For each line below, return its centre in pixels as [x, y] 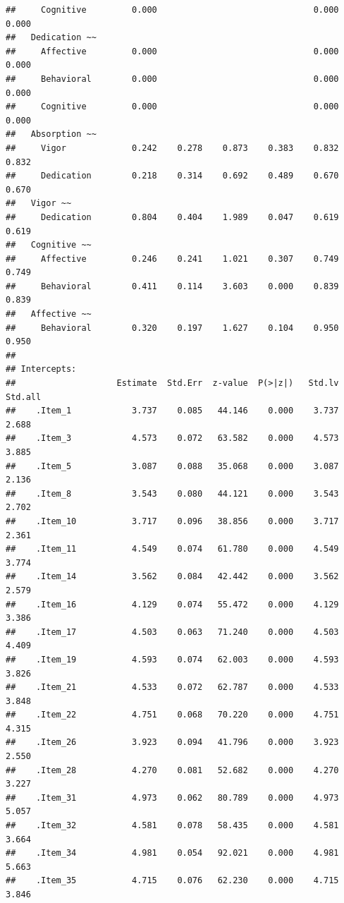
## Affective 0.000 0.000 [172, 51]
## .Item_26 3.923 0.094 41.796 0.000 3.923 [172, 743]
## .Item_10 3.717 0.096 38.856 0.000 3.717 [172, 521]
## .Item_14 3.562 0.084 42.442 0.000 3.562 [172, 577]
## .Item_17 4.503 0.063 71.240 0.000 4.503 [172, 632]
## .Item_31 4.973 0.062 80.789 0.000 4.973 [172, 798]
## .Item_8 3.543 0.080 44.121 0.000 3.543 [172, 493]
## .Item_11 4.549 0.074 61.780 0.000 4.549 [172, 549]
